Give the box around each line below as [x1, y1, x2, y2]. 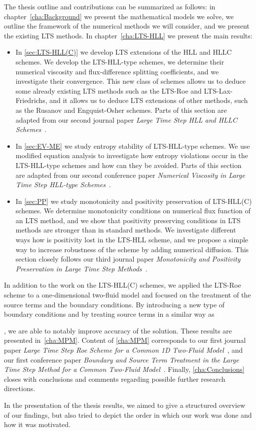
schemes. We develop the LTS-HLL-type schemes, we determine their [15, 56, 224, 66]
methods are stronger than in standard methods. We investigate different [15, 225, 236, 235]
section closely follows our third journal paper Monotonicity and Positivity [15, 254, 241, 264]
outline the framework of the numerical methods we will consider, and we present [4, 21, 250, 31]
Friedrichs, [15, 95, 47, 105]
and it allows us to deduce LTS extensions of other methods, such [49, 95, 248, 105]
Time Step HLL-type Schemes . [15, 179, 111, 190]
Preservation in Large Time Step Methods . [15, 263, 147, 273]
